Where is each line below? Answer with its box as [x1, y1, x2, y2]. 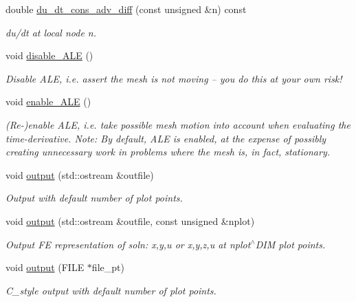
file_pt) [91, 260, 124, 274]
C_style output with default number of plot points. [5, 283, 216, 297]
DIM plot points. [255, 237, 326, 251]
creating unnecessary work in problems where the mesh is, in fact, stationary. [5, 144, 330, 159]
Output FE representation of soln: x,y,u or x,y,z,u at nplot [5, 237, 251, 251]
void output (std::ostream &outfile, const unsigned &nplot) [5, 213, 255, 228]
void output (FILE [5, 260, 85, 274]
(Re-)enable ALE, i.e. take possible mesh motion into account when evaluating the [5, 117, 351, 131]
